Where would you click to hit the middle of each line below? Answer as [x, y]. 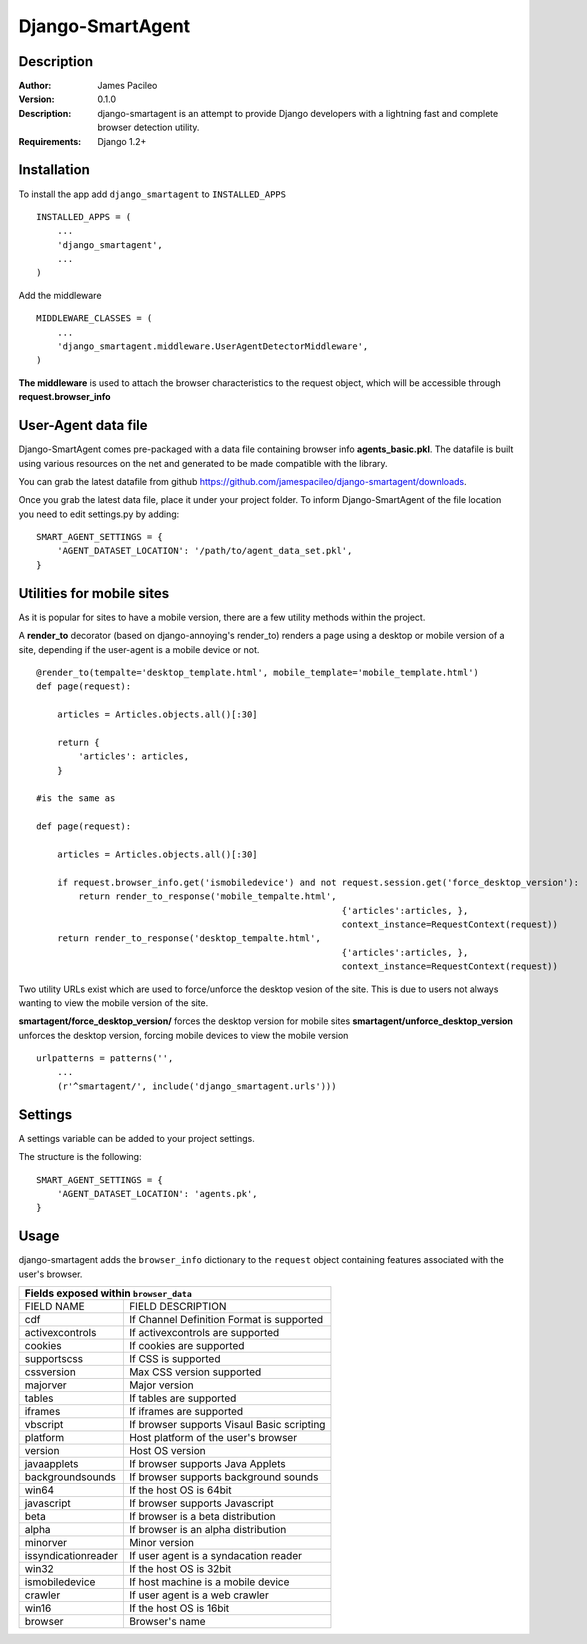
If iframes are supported [186, 1412]
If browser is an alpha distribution [207, 1530]
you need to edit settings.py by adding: [99, 514]
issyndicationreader [71, 1556]
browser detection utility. [148, 127]
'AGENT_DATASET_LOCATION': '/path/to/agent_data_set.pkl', [204, 551]
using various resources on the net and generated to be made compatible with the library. [203, 463]
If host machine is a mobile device [209, 1582]
